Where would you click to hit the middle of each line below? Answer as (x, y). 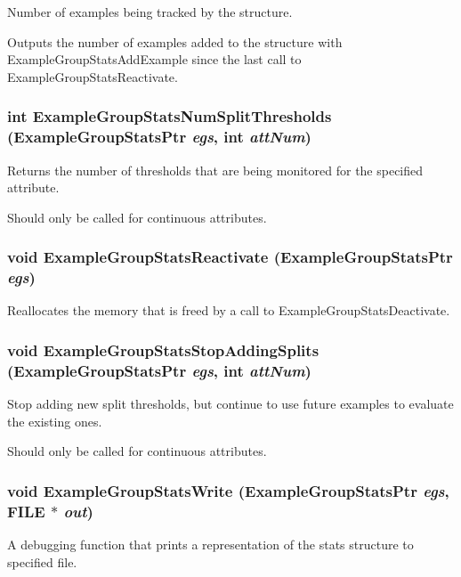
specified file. (42, 561)
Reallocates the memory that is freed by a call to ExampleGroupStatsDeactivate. (229, 310)
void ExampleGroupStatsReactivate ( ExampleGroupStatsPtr (230, 257)
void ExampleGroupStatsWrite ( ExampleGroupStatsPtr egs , (228, 490)
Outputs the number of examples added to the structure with (175, 41)
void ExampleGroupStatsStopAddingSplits (163, 349)
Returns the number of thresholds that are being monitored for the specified (215, 170)
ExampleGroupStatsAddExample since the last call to (154, 59)
